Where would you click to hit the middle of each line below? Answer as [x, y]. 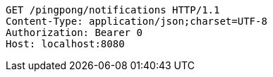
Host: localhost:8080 [65, 44]
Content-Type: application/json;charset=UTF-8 [136, 21]
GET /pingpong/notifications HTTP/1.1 [113, 10]
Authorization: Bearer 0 [74, 32]
